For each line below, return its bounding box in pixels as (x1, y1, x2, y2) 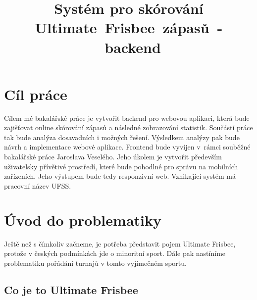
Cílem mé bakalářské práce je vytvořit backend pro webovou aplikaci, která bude (4, 112, 250, 123)
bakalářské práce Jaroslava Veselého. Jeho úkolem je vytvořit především (4, 151, 222, 162)
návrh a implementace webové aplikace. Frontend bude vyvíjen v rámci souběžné (4, 142, 251, 152)
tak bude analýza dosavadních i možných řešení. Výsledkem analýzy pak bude (4, 132, 240, 142)
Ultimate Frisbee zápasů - (35, 17, 223, 38)
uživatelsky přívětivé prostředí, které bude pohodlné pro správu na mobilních (4, 161, 238, 171)
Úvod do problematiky (4, 209, 161, 230)
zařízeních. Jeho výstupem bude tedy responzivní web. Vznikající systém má (4, 171, 236, 181)
